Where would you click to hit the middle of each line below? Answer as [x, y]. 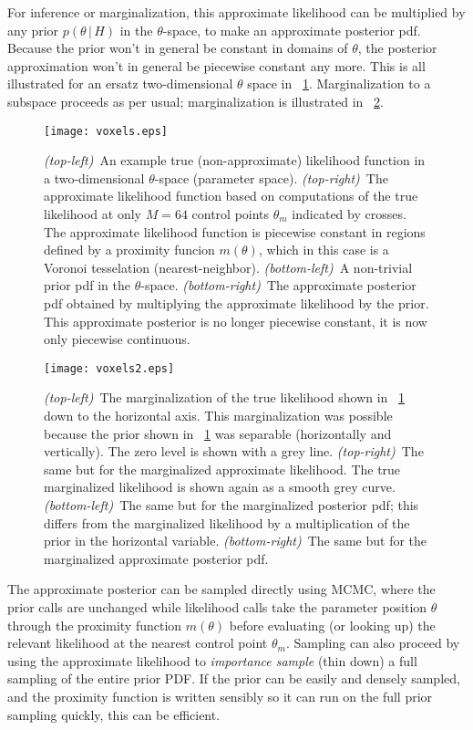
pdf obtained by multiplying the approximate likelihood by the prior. [236, 302]
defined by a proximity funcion [129, 250]
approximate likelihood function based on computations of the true [231, 196]
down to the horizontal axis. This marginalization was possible [218, 415]
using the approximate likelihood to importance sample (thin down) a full [212, 660]
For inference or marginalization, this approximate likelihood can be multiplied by [236, 12]
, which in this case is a [324, 250]
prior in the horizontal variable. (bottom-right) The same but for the [236, 541]
